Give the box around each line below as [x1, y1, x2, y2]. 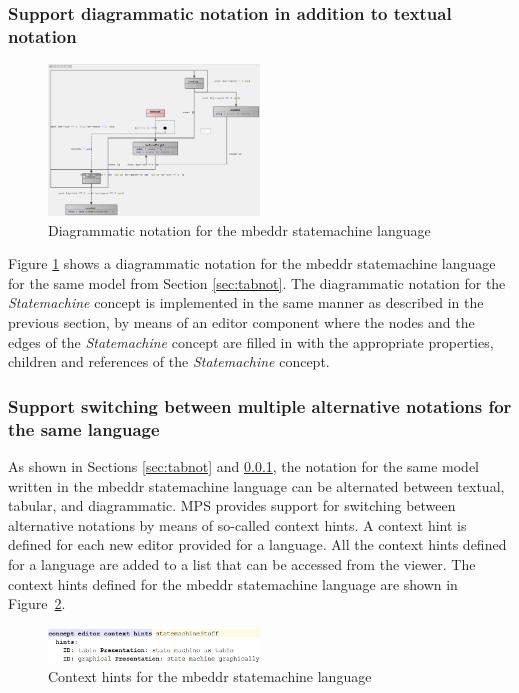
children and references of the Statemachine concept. [8, 351, 330, 372]
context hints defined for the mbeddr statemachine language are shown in [8, 573, 458, 594]
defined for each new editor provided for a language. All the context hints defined [8, 534, 507, 555]
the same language [8, 416, 160, 441]
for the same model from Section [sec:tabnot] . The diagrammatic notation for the [8, 272, 506, 293]
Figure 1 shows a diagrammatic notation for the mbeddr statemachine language [8, 253, 496, 274]
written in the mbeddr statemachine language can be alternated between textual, [8, 475, 505, 496]
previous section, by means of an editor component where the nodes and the [8, 312, 475, 333]
